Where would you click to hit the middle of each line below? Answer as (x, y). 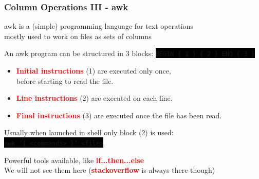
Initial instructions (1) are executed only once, (94, 71)
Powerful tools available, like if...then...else (74, 160)
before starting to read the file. (65, 80)
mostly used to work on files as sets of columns (78, 36)
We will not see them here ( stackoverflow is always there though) (110, 170)
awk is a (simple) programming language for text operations (99, 26)
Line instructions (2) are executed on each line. (94, 98)
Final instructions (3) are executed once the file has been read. (119, 115)
